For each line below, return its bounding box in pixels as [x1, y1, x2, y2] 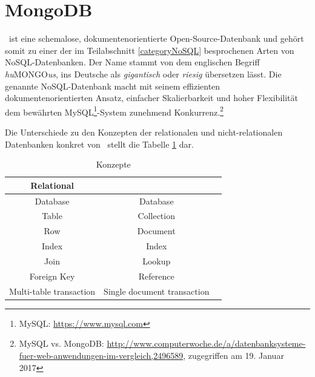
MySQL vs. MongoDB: [19, 337, 104, 350]
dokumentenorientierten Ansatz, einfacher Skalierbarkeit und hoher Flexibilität [5, 91, 298, 104]
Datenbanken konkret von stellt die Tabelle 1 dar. [5, 137, 194, 150]
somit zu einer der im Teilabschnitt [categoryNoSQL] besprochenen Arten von [5, 44, 294, 56]
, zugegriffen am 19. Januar [183, 349, 284, 361]
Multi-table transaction [9, 284, 96, 297]
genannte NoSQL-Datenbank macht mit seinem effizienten [5, 79, 220, 92]
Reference [138, 269, 174, 282]
